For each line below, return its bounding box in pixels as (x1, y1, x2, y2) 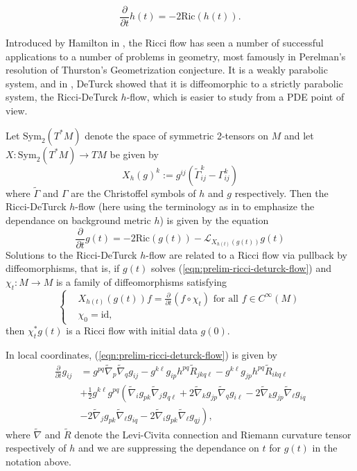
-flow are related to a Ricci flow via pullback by (146, 247, 348, 262)
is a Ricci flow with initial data (66, 323, 198, 338)
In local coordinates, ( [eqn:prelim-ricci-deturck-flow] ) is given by (6, 347, 277, 361)
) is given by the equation (159, 213, 269, 228)
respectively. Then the (234, 185, 329, 200)
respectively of (6, 440, 67, 455)
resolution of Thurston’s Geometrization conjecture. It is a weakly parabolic (6, 62, 328, 77)
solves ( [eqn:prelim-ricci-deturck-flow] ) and (150, 261, 332, 275)
